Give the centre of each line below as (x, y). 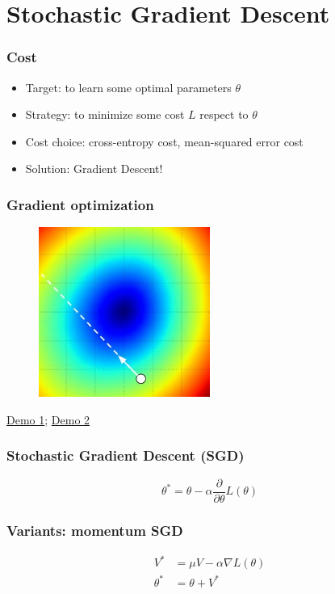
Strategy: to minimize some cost (105, 114)
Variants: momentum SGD (95, 530)
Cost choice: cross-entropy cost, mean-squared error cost (164, 141)
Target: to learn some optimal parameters (128, 87)
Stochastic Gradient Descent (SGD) (126, 455)
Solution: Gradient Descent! (94, 169)
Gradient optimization (80, 204)
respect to (224, 114)
